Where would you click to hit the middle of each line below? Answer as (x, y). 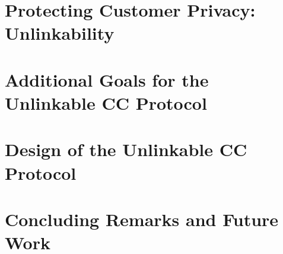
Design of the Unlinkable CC (126, 149)
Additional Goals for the (107, 79)
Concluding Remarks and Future (142, 219)
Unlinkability (60, 33)
